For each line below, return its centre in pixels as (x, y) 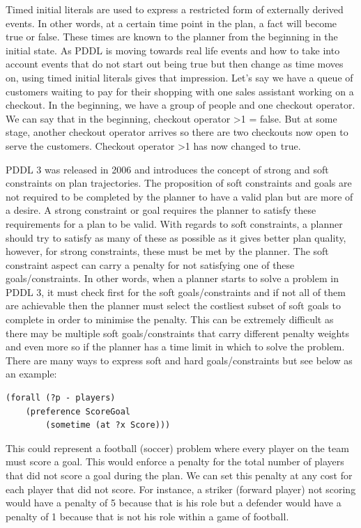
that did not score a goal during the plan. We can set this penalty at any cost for (179, 475)
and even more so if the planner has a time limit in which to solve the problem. (175, 347)
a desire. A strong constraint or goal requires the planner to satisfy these (161, 210)
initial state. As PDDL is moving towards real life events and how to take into (173, 50)
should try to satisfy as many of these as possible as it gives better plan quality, (176, 237)
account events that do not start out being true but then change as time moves (175, 64)
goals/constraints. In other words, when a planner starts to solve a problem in (172, 278)
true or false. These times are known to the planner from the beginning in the (172, 37)
